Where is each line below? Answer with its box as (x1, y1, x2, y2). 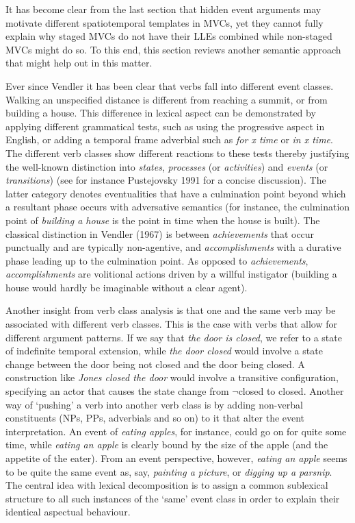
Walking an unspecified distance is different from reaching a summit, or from (5, 92, 328, 106)
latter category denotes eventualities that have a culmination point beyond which (5, 186, 346, 200)
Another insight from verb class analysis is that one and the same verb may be (5, 303, 336, 317)
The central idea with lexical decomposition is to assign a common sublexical (5, 478, 328, 492)
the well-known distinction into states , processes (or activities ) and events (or (5, 159, 328, 173)
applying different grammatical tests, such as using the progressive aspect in (5, 119, 325, 133)
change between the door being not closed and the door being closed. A (5, 356, 305, 371)
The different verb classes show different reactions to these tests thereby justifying (5, 145, 350, 160)
